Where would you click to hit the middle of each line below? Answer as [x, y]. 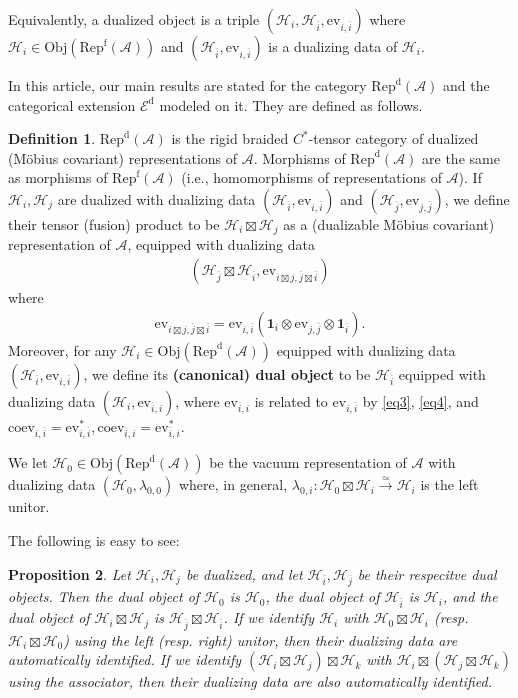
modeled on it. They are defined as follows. [291, 104]
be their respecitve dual [427, 573]
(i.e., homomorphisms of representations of [311, 177]
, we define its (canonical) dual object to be [227, 373]
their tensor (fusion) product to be [114, 223]
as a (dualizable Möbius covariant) [389, 223]
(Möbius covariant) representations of [123, 157]
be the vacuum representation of [308, 462]
